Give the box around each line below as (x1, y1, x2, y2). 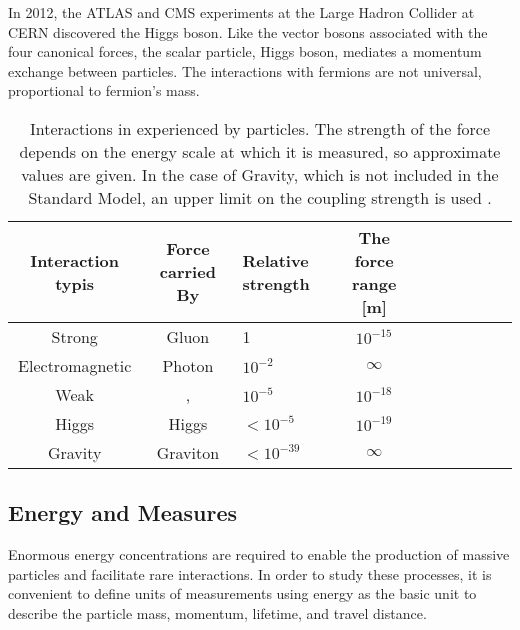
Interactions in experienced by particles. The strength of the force (29, 116, 491, 140)
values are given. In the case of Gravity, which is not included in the (21, 162, 499, 186)
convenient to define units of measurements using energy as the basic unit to (8, 583, 477, 604)
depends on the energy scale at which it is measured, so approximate (19, 139, 501, 163)
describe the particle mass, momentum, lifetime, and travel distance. (8, 602, 427, 623)
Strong (51, 324, 98, 348)
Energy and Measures (8, 497, 238, 528)
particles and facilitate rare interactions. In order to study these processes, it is (8, 563, 492, 584)
